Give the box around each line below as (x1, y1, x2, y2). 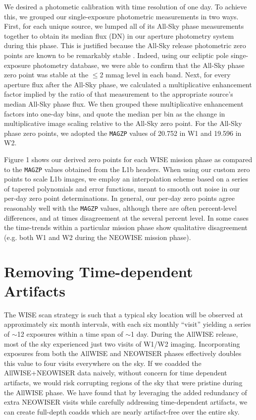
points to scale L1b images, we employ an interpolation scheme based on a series (4, 174, 249, 184)
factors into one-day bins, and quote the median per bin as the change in (4, 108, 225, 119)
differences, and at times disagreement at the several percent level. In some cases (4, 212, 249, 223)
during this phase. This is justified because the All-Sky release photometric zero (4, 40, 246, 51)
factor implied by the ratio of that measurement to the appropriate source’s (4, 89, 233, 99)
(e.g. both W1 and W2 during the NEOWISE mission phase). (4, 232, 191, 242)
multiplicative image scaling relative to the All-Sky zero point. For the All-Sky (4, 118, 242, 128)
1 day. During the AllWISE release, (131, 328, 238, 339)
